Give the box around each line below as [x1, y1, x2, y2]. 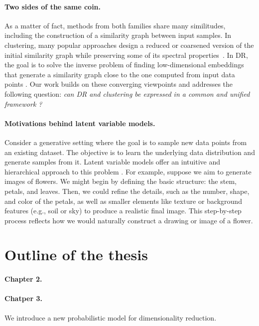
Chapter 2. [4, 274, 42, 284]
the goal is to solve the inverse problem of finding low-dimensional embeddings [4, 59, 244, 70]
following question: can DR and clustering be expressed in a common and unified [4, 88, 250, 99]
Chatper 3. [4, 293, 42, 304]
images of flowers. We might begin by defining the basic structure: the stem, [4, 176, 237, 186]
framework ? [4, 98, 42, 109]
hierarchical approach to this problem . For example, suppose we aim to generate [4, 166, 252, 176]
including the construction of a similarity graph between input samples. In [4, 30, 232, 40]
